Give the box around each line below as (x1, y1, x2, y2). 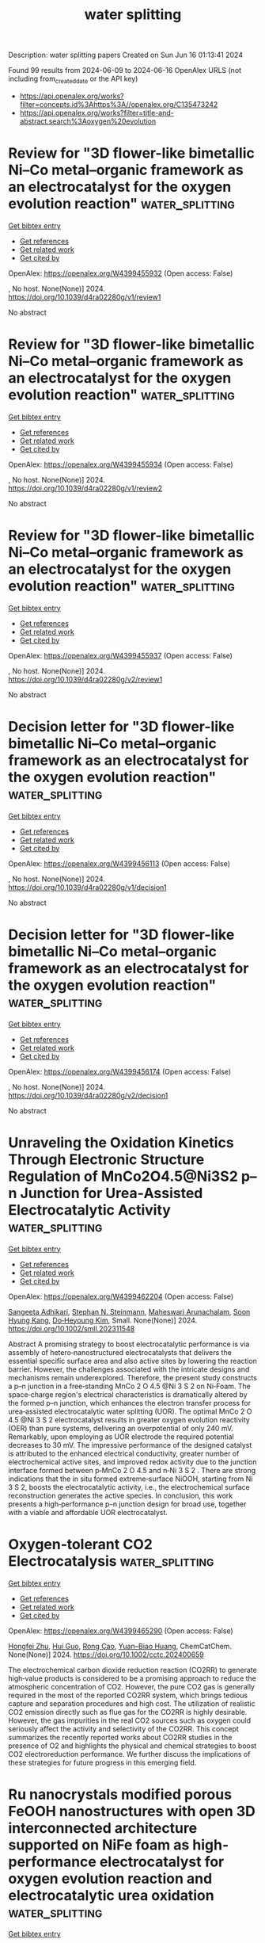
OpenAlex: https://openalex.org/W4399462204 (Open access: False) (8, 1292, 234, 1301)
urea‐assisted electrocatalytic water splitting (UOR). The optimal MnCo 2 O (8, 1407, 252, 1416)
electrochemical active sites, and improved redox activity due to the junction (8, 1456, 257, 1467)
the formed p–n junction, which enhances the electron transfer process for (8, 1398, 252, 1407)
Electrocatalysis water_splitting (8, 1552, 214, 1570)
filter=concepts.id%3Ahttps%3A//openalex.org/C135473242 (19, 99, 218, 109)
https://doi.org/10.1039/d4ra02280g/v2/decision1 (8, 1090, 168, 1100)
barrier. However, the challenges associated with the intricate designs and (8, 1365, 250, 1374)
